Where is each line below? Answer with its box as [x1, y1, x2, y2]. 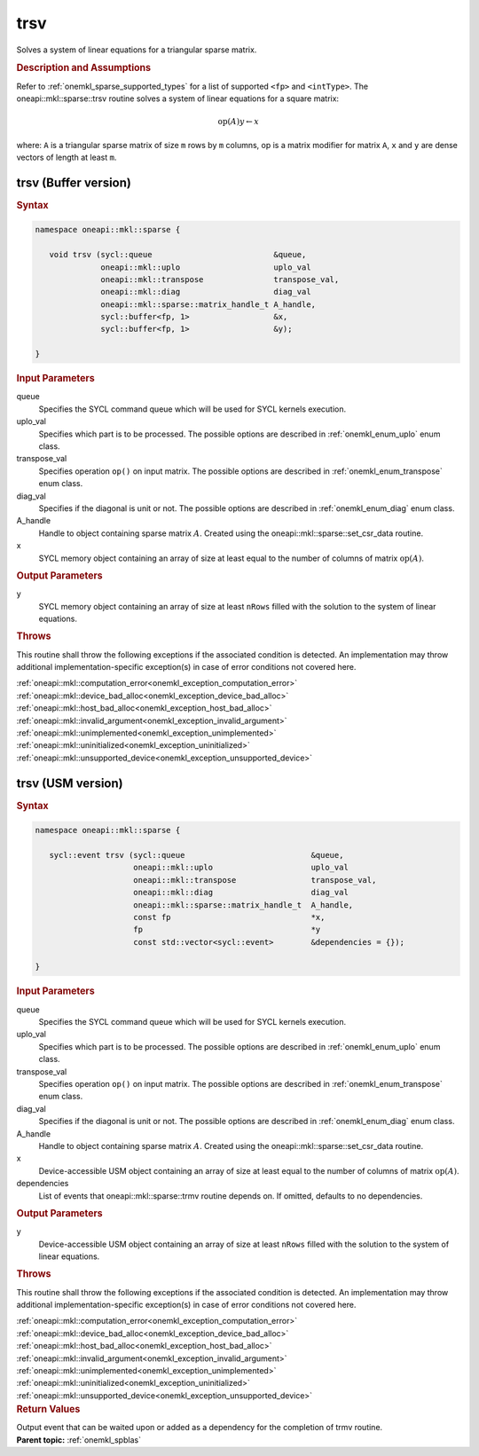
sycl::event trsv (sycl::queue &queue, [49, 850, 344, 860]
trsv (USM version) [16, 775, 123, 791]
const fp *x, [133, 912, 326, 922]
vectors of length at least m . [16, 152, 117, 162]
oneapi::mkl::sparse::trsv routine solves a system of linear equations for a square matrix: [16, 93, 340, 104]
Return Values [16, 1403, 81, 1415]
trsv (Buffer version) [16, 175, 132, 190]
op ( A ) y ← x [217, 116, 259, 127]
